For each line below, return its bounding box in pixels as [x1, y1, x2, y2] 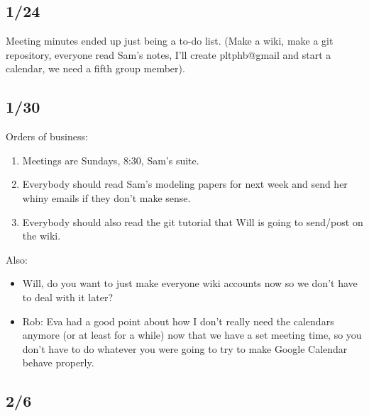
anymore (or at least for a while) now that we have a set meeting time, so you [22, 327, 362, 342]
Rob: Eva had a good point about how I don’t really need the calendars [22, 313, 334, 328]
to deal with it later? [22, 289, 114, 304]
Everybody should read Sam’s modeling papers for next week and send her [22, 176, 348, 191]
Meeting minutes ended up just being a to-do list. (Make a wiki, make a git [6, 33, 334, 48]
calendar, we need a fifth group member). [6, 61, 185, 76]
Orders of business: [6, 129, 88, 144]
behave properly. [22, 355, 94, 370]
